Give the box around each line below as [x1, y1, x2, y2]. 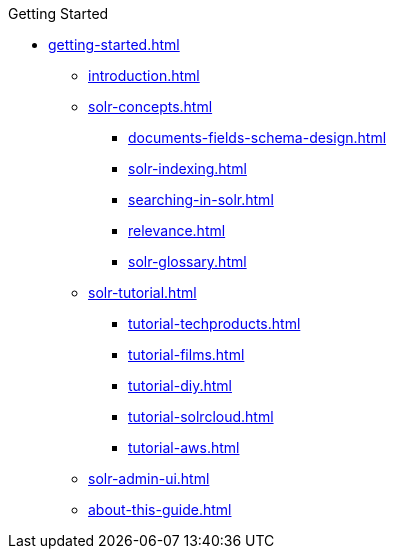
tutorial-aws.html [128, 439, 240, 456]
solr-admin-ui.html [88, 470, 210, 487]
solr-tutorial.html [88, 284, 197, 301]
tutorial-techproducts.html [128, 315, 301, 332]
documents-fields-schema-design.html [128, 129, 387, 146]
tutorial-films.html [128, 346, 245, 363]
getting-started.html [48, 36, 180, 53]
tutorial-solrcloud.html [128, 408, 274, 425]
